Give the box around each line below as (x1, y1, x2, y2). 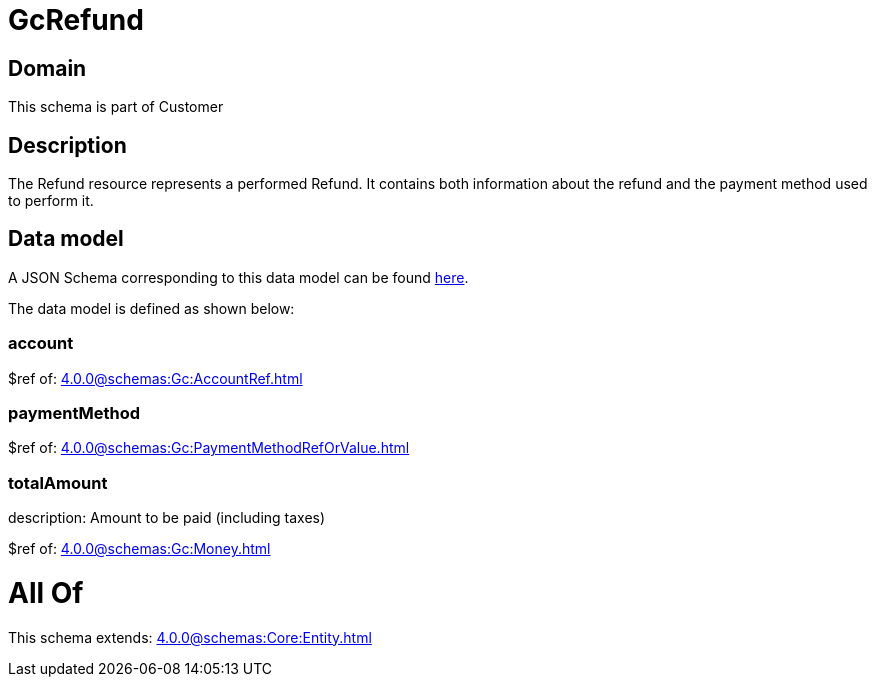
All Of (8, 575, 84, 610)
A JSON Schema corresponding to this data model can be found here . (8, 268, 469, 286)
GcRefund (8, 3, 144, 37)
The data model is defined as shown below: (8, 299, 295, 317)
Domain (8, 55, 87, 81)
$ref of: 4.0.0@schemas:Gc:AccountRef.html (8, 369, 303, 387)
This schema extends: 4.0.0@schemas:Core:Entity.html (8, 628, 372, 646)
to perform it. (8, 192, 94, 210)
